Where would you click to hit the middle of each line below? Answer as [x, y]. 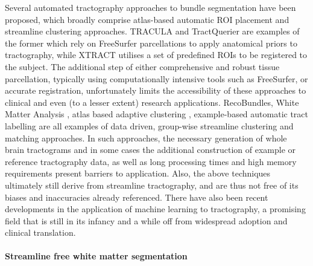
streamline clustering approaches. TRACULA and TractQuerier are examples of [152, 31]
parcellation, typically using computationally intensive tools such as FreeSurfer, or [156, 78]
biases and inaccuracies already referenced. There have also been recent [137, 197]
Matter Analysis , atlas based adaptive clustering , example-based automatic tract [157, 114]
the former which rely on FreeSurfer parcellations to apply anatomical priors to [151, 43]
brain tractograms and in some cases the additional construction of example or [150, 150]
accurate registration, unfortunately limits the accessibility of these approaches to [156, 90]
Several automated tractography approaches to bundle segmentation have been [150, 7]
